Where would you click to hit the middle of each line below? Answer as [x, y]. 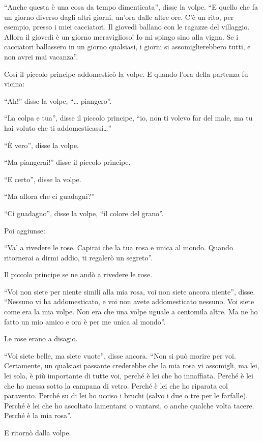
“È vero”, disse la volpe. [41, 145]
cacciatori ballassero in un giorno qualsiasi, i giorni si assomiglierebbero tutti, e [127, 47]
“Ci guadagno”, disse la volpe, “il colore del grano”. [84, 213]
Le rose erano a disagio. [41, 339]
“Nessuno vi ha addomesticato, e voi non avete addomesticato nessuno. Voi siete [129, 301]
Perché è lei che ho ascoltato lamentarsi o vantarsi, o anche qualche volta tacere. [129, 405]
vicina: [14, 84]
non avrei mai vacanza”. [41, 56]
